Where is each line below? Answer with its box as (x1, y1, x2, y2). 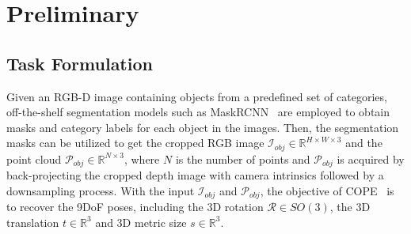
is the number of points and (175, 150, 310, 167)
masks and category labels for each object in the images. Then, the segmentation (6, 119, 399, 135)
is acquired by (337, 150, 405, 167)
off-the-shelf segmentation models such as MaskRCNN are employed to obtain (6, 104, 390, 120)
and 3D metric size (95, 213, 187, 230)
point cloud (6, 150, 62, 167)
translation (6, 213, 59, 230)
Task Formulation (6, 51, 153, 75)
